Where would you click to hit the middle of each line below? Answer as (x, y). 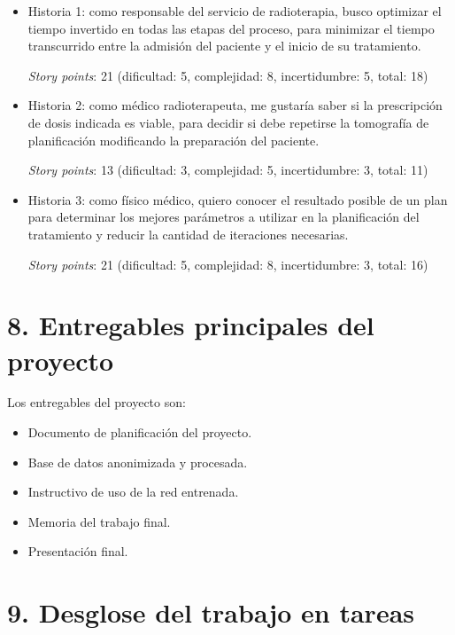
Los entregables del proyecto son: (96, 402)
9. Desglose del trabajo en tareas (211, 612)
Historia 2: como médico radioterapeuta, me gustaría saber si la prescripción (235, 105)
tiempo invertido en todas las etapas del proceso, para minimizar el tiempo (231, 28)
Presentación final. (78, 551)
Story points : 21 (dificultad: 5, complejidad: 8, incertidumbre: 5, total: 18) (228, 75)
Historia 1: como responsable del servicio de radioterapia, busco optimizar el (235, 11)
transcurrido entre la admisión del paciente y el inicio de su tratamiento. (224, 46)
